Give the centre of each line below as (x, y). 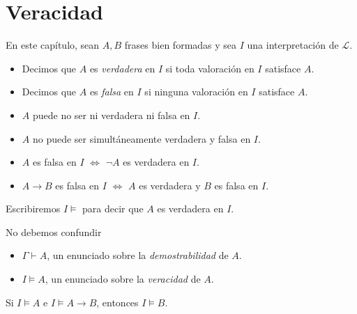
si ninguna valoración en (196, 92)
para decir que (113, 209)
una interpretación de (293, 45)
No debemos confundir (54, 231)
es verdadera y (170, 185)
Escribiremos (33, 209)
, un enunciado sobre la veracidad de (123, 279)
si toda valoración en (210, 68)
